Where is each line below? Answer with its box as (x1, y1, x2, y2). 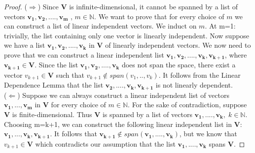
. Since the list (35, 60, 78, 70)
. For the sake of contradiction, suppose (128, 99, 247, 110)
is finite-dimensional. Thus (12, 109, 92, 119)
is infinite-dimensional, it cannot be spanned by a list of (69, 1, 238, 11)
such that (56, 69, 84, 80)
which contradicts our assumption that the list (35, 138, 176, 149)
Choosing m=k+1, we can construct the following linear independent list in (4, 119, 232, 129)
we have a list (4, 40, 45, 50)
